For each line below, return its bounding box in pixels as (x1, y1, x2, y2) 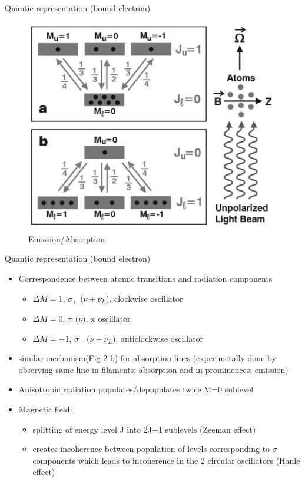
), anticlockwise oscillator (112, 332, 204, 344)
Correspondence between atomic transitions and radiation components (18, 272, 273, 284)
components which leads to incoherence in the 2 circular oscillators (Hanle (32, 454, 300, 466)
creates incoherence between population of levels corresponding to (32, 443, 270, 455)
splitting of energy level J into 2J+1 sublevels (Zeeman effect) (32, 422, 256, 435)
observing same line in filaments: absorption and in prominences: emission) (18, 363, 289, 375)
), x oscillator (82, 312, 131, 324)
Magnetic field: (18, 402, 72, 415)
